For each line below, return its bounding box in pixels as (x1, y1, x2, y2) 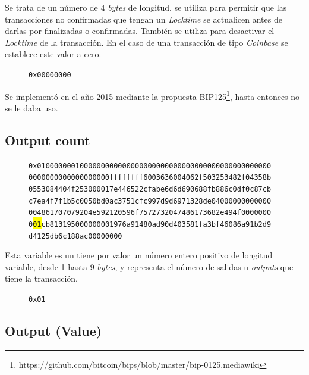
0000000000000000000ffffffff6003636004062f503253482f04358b (29, 173, 272, 182)
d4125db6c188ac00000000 (29, 232, 122, 240)
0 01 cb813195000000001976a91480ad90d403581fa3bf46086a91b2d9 (29, 220, 272, 229)
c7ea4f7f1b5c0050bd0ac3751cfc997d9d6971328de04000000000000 (29, 196, 272, 205)
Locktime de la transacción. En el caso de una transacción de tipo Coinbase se (5, 36, 288, 48)
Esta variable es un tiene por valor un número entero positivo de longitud (5, 249, 273, 261)
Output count (5, 130, 90, 149)
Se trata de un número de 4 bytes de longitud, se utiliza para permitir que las (5, 1, 287, 13)
